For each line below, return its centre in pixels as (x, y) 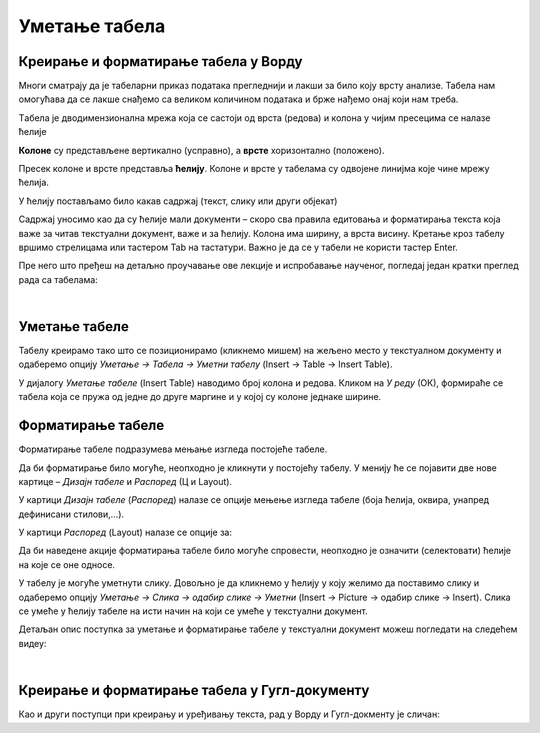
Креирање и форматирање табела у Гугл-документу (194, 690)
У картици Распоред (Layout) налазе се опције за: (125, 532)
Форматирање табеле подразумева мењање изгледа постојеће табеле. (173, 449)
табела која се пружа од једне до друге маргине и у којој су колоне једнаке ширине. (200, 397)
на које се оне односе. (66, 564)
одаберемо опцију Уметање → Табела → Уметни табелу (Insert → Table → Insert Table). (205, 364)
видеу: (32, 643)
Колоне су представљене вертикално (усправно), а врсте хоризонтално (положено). (201, 150)
